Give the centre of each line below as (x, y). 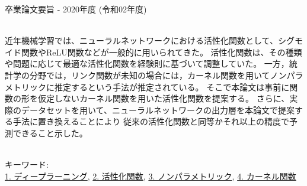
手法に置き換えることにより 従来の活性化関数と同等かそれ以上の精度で (151, 121)
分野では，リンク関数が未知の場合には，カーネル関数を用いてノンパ (162, 75)
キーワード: (27, 164)
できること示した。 (50, 133)
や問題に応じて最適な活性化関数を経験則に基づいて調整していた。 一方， (147, 63)
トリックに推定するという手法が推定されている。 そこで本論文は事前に (151, 87)
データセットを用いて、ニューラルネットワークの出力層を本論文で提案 (158, 110)
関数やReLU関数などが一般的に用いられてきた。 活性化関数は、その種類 (162, 52)
